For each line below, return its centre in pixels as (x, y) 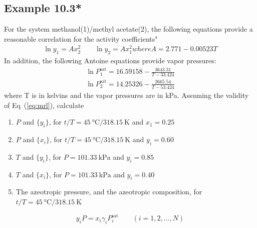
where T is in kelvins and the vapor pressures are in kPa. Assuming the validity (126, 95)
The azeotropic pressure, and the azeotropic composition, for (109, 192)
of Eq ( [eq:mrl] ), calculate (44, 105)
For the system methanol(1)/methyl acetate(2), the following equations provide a (128, 29)
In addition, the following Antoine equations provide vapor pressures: (110, 61)
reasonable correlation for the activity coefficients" (81, 38)
